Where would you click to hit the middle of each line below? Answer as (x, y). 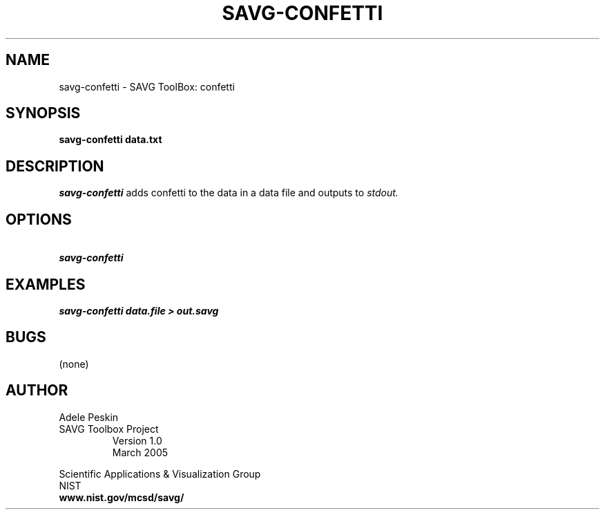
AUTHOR (37, 391)
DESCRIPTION (55, 166)
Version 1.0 (137, 440)
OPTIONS (39, 219)
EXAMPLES (46, 284)
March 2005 (140, 452)
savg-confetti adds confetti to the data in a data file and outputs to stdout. (229, 193)
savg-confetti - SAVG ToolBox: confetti (147, 86)
